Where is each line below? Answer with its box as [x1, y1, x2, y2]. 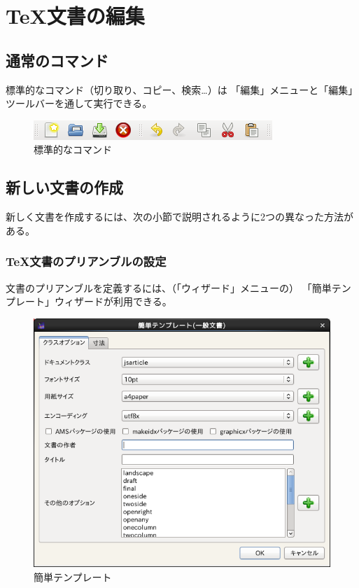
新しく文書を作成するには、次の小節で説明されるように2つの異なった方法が [6, 209, 353, 224]
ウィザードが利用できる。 [54, 294, 172, 309]
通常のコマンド [6, 49, 108, 71]
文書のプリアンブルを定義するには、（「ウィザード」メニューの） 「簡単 [6, 280, 332, 295]
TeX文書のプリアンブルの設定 [6, 253, 167, 270]
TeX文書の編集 [6, 1, 145, 30]
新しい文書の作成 [6, 176, 123, 198]
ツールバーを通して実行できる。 [6, 96, 153, 111]
